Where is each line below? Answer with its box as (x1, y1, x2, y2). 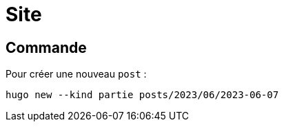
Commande (6, 38, 87, 56)
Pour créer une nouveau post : (6, 68, 147, 80)
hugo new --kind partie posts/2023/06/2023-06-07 (6, 89, 279, 101)
